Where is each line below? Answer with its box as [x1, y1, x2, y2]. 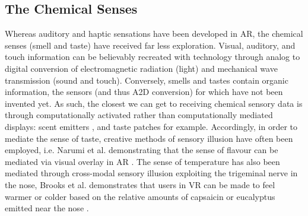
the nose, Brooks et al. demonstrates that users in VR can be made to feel [5, 178, 275, 190]
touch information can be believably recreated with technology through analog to [5, 50, 300, 63]
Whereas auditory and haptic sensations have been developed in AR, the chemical [5, 27, 303, 40]
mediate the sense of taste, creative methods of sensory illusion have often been [5, 132, 293, 144]
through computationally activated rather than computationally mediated [5, 109, 273, 121]
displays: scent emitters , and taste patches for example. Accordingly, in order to [5, 120, 297, 132]
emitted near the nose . [5, 202, 89, 214]
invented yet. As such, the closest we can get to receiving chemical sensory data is [5, 97, 303, 109]
